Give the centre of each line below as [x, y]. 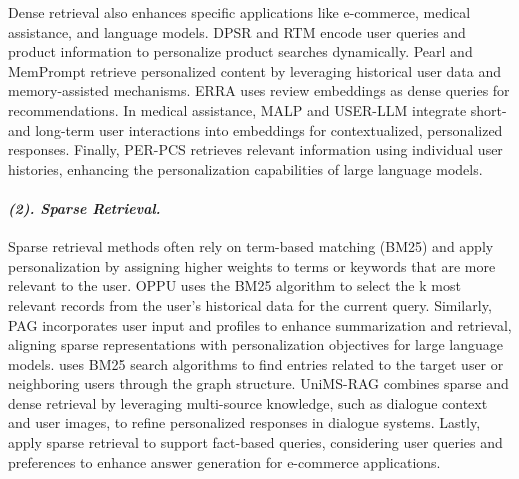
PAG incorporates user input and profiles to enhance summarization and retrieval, [260, 324]
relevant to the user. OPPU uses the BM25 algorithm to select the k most [234, 285]
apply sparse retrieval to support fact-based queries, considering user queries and [255, 442]
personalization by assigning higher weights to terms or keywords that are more [252, 265]
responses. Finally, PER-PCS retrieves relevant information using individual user [255, 149]
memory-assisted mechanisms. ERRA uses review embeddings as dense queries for [259, 90]
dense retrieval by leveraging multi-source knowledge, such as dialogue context [248, 402]
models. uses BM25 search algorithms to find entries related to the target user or [256, 363]
